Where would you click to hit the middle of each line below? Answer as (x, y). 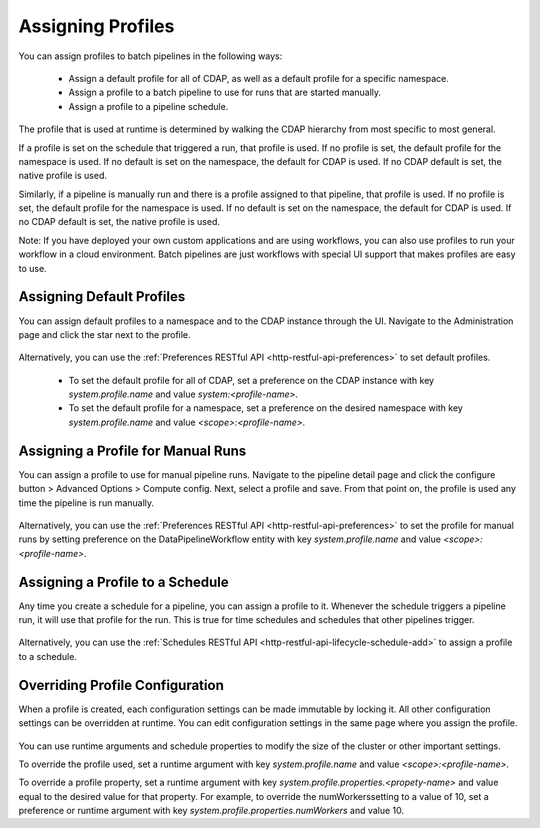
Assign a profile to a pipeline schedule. (148, 106)
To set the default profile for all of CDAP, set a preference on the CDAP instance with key (251, 380)
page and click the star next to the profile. (104, 334)
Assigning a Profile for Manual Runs (132, 450)
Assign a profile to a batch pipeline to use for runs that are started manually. (225, 92)
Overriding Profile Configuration (121, 685)
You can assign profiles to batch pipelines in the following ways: (150, 56)
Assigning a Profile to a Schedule (123, 581)
